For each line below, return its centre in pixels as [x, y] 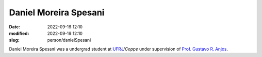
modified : [19, 33]
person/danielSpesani [69, 40]
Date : [15, 27]
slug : [14, 40]
